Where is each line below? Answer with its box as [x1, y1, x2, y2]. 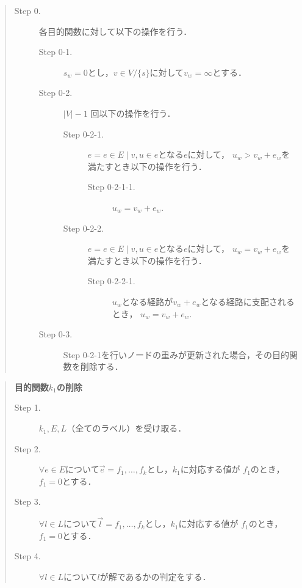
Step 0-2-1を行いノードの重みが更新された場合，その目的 [63, 348, 290, 361]
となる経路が [121, 295, 173, 307]
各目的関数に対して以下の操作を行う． [38, 24, 192, 37]
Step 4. [14, 549, 41, 562]
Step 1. [14, 401, 41, 414]
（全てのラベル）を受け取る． [67, 422, 187, 435]
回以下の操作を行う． [90, 106, 176, 119]
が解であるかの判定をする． [99, 570, 211, 583]
